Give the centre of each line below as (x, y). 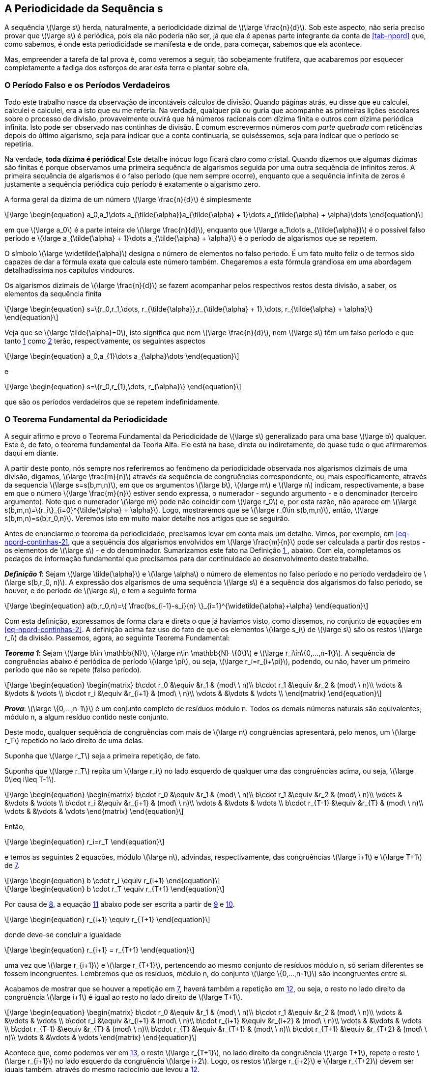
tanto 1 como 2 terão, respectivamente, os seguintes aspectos (105, 341)
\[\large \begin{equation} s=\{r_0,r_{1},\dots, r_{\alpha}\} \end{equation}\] (123, 387)
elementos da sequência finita (53, 294)
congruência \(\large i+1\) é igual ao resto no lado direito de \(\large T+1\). (124, 997)
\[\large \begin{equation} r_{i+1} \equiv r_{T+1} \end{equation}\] (107, 919)
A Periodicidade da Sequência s (84, 9)
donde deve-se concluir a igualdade (63, 934)
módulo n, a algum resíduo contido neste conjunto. (87, 717)
